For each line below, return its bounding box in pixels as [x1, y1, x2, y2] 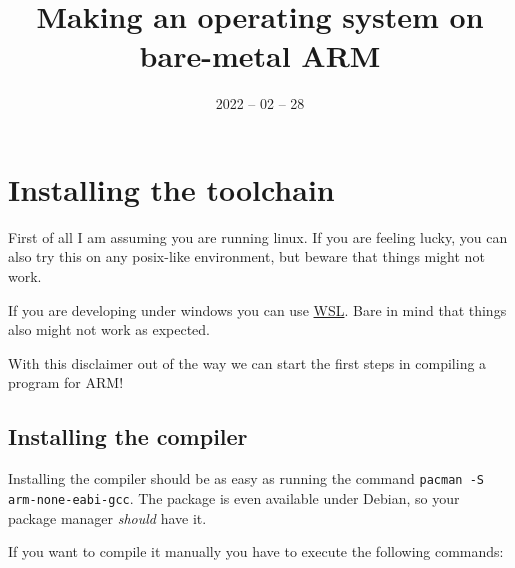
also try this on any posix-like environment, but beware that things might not [8, 246, 485, 267]
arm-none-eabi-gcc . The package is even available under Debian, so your [8, 487, 460, 508]
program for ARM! [8, 372, 124, 393]
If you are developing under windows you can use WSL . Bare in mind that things [8, 299, 507, 320]
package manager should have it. [8, 507, 207, 528]
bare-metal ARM [139, 35, 381, 76]
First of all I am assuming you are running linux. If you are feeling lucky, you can [8, 226, 508, 247]
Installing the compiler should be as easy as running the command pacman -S [8, 468, 484, 489]
